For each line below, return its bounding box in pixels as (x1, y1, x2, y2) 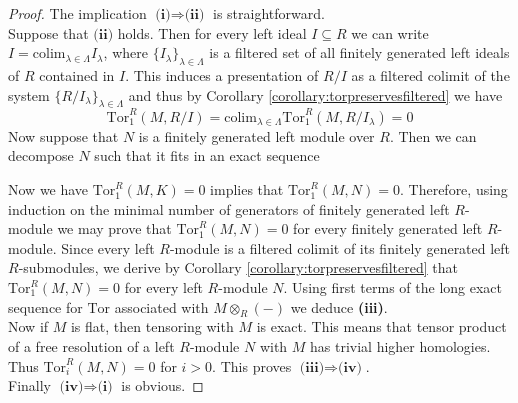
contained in (39, 64, 115, 85)
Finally (8, 375, 51, 396)
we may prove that (57, 218, 172, 239)
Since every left (61, 237, 155, 258)
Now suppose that (8, 125, 119, 146)
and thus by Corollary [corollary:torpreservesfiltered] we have (128, 84, 503, 105)
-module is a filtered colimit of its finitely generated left (169, 237, 511, 258)
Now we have (8, 179, 89, 200)
